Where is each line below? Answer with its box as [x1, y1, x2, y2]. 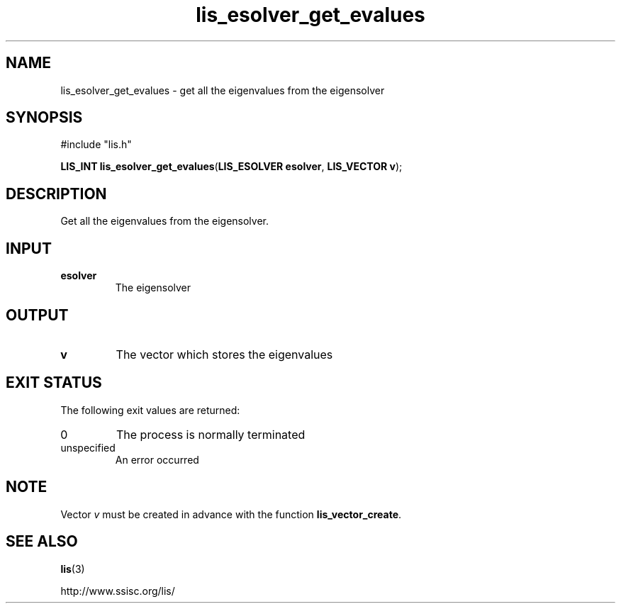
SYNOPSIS [6, 108, 83, 127]
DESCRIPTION [6, 184, 107, 203]
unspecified [60, 441, 116, 454]
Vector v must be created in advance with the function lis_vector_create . [60, 508, 402, 520]
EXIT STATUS [6, 374, 102, 392]
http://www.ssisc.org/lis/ [60, 584, 175, 597]
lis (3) [60, 562, 85, 575]
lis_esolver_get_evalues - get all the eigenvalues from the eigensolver [60, 84, 385, 96]
